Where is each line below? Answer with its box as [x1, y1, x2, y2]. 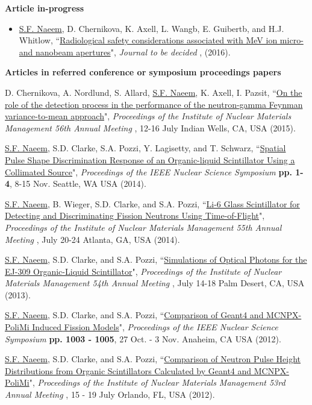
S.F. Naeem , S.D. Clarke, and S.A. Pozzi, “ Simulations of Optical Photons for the [5, 253, 307, 266]
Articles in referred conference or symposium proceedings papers [5, 66, 281, 78]
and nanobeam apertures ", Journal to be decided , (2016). [19, 45, 231, 58]
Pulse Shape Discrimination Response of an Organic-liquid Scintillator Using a [5, 153, 295, 166]
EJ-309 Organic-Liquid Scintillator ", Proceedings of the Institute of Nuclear [5, 265, 282, 277]
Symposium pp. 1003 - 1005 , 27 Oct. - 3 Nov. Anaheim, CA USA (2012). [5, 332, 281, 345]
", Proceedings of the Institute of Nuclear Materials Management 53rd [29, 376, 285, 389]
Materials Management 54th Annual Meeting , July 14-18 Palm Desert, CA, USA [5, 277, 305, 289]
